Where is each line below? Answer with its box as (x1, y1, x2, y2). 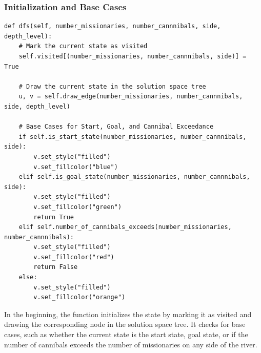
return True (33, 213, 74, 221)
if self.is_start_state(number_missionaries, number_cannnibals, (18, 133, 247, 140)
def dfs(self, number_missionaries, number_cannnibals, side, (4, 23, 221, 30)
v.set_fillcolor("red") (33, 253, 114, 261)
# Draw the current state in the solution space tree (18, 82, 206, 90)
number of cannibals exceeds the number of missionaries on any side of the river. (4, 339, 257, 349)
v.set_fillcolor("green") (33, 203, 122, 211)
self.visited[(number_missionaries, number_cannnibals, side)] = (18, 53, 247, 60)
